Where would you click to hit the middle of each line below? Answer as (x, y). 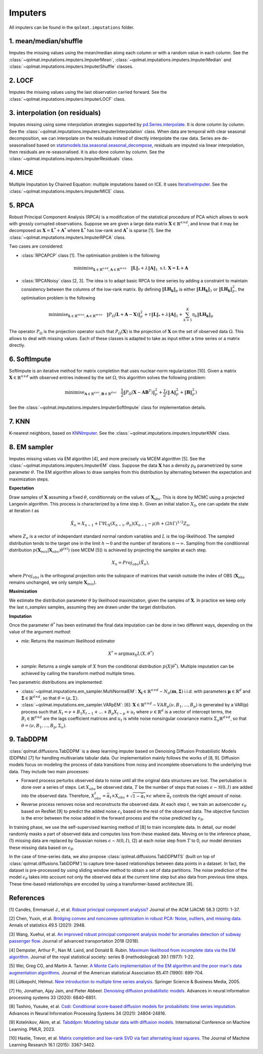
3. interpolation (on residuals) (55, 113)
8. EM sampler (31, 447)
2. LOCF (21, 81)
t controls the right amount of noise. (206, 796)
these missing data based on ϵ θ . (42, 848)
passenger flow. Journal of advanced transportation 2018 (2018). (74, 941)
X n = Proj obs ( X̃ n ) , (130, 563)
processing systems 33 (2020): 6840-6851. (53, 997)
